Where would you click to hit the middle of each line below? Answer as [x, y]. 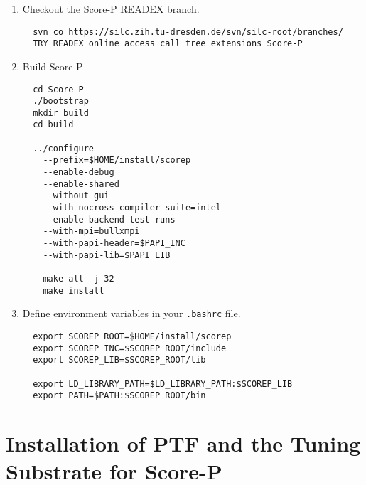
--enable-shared [81, 184]
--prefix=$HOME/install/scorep [117, 160]
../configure [64, 148]
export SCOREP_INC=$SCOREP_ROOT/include [130, 348]
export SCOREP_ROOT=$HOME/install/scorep [132, 336]
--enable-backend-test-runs [109, 219]
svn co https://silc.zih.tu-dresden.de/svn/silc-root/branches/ [188, 32]
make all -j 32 [79, 279]
